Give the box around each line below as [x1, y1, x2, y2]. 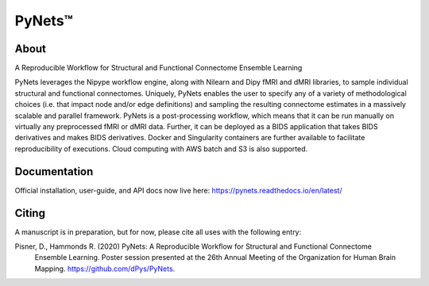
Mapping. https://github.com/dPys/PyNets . [34, 264, 176, 273]
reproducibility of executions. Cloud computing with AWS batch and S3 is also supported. [14, 143, 308, 154]
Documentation [14, 165, 94, 178]
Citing [14, 206, 45, 219]
